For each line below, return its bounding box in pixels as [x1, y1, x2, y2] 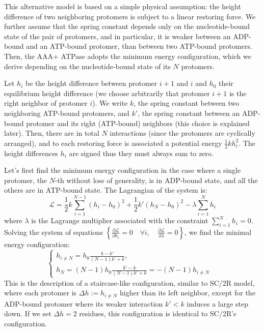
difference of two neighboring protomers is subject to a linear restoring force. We [4, 11, 256, 21]
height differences [4, 147, 58, 158]
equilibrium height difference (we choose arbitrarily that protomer [4, 87, 210, 98]
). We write [92, 98, 128, 108]
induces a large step [187, 298, 249, 309]
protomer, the [4, 174, 47, 185]
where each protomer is [4, 287, 77, 298]
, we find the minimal [184, 226, 252, 237]
